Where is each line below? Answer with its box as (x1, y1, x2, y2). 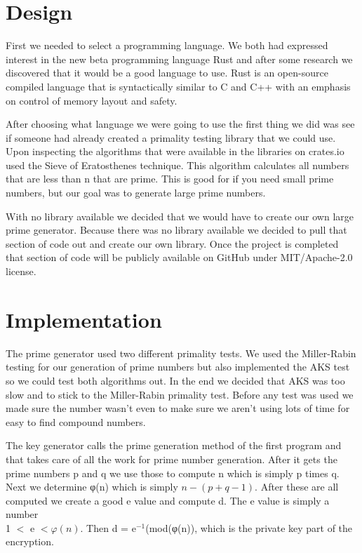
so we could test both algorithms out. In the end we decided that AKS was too (6, 373, 345, 387)
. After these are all (255, 479, 339, 494)
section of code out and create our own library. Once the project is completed (6, 236, 339, 251)
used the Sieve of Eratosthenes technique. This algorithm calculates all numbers (6, 157, 349, 172)
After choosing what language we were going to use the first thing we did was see (6, 116, 355, 131)
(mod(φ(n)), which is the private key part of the (145, 520, 353, 535)
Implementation (6, 305, 162, 333)
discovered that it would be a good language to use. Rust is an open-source (6, 65, 328, 80)
